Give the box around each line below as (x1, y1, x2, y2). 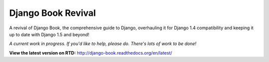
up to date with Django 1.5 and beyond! (9, 31, 90, 37)
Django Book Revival (9, 7, 96, 18)
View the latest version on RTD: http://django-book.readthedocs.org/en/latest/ (9, 50, 172, 56)
